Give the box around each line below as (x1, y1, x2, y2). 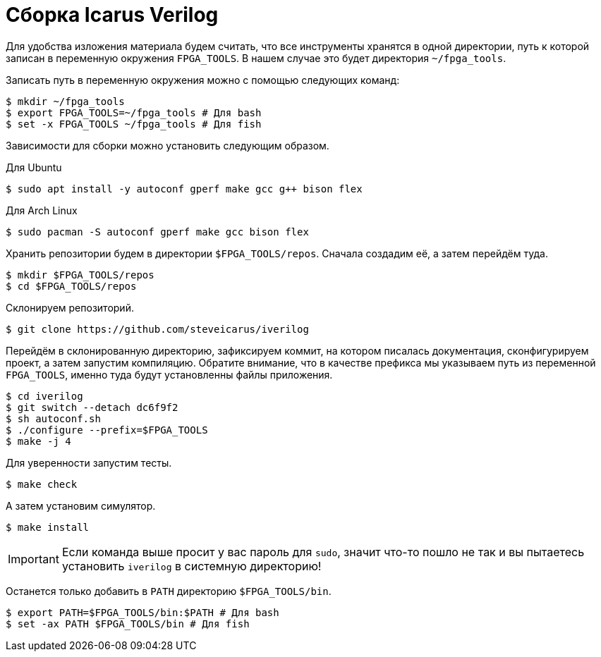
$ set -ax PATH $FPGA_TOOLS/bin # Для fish (6, 618, 250, 630)
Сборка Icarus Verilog (6, 3, 219, 27)
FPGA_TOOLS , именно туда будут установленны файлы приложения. (6, 368, 333, 381)
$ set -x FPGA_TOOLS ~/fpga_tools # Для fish (6, 118, 262, 130)
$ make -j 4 (6, 435, 71, 447)
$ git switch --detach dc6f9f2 (6, 401, 178, 413)
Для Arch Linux (6, 204, 78, 216)
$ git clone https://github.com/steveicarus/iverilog (6, 323, 309, 335)
